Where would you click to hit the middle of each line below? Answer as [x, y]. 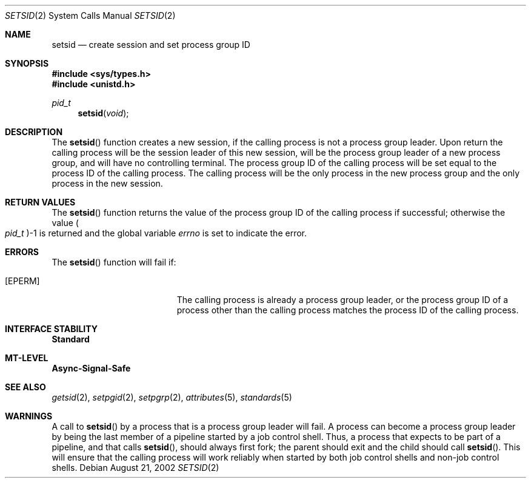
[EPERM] [22, 281]
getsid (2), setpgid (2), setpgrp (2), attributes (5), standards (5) [172, 397]
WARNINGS [29, 416]
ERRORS [22, 252]
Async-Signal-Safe [91, 368]
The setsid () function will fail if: [114, 262]
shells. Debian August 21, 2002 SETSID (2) [135, 468]
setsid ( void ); [103, 113]
